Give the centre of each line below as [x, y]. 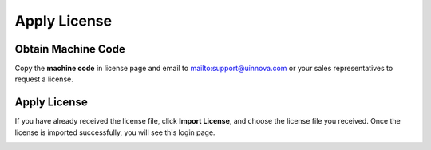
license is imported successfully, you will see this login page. [115, 132]
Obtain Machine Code [70, 49]
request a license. [44, 79]
